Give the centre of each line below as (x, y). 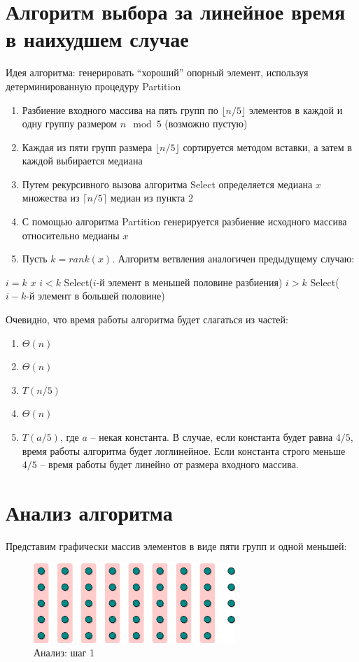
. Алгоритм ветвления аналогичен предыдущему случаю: (233, 259)
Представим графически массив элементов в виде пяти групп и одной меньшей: (176, 545)
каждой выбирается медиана (82, 161)
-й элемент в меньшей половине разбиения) (189, 282)
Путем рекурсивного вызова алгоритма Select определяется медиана (167, 184)
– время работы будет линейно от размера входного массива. (169, 464)
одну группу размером (70, 124)
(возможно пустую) (206, 124)
